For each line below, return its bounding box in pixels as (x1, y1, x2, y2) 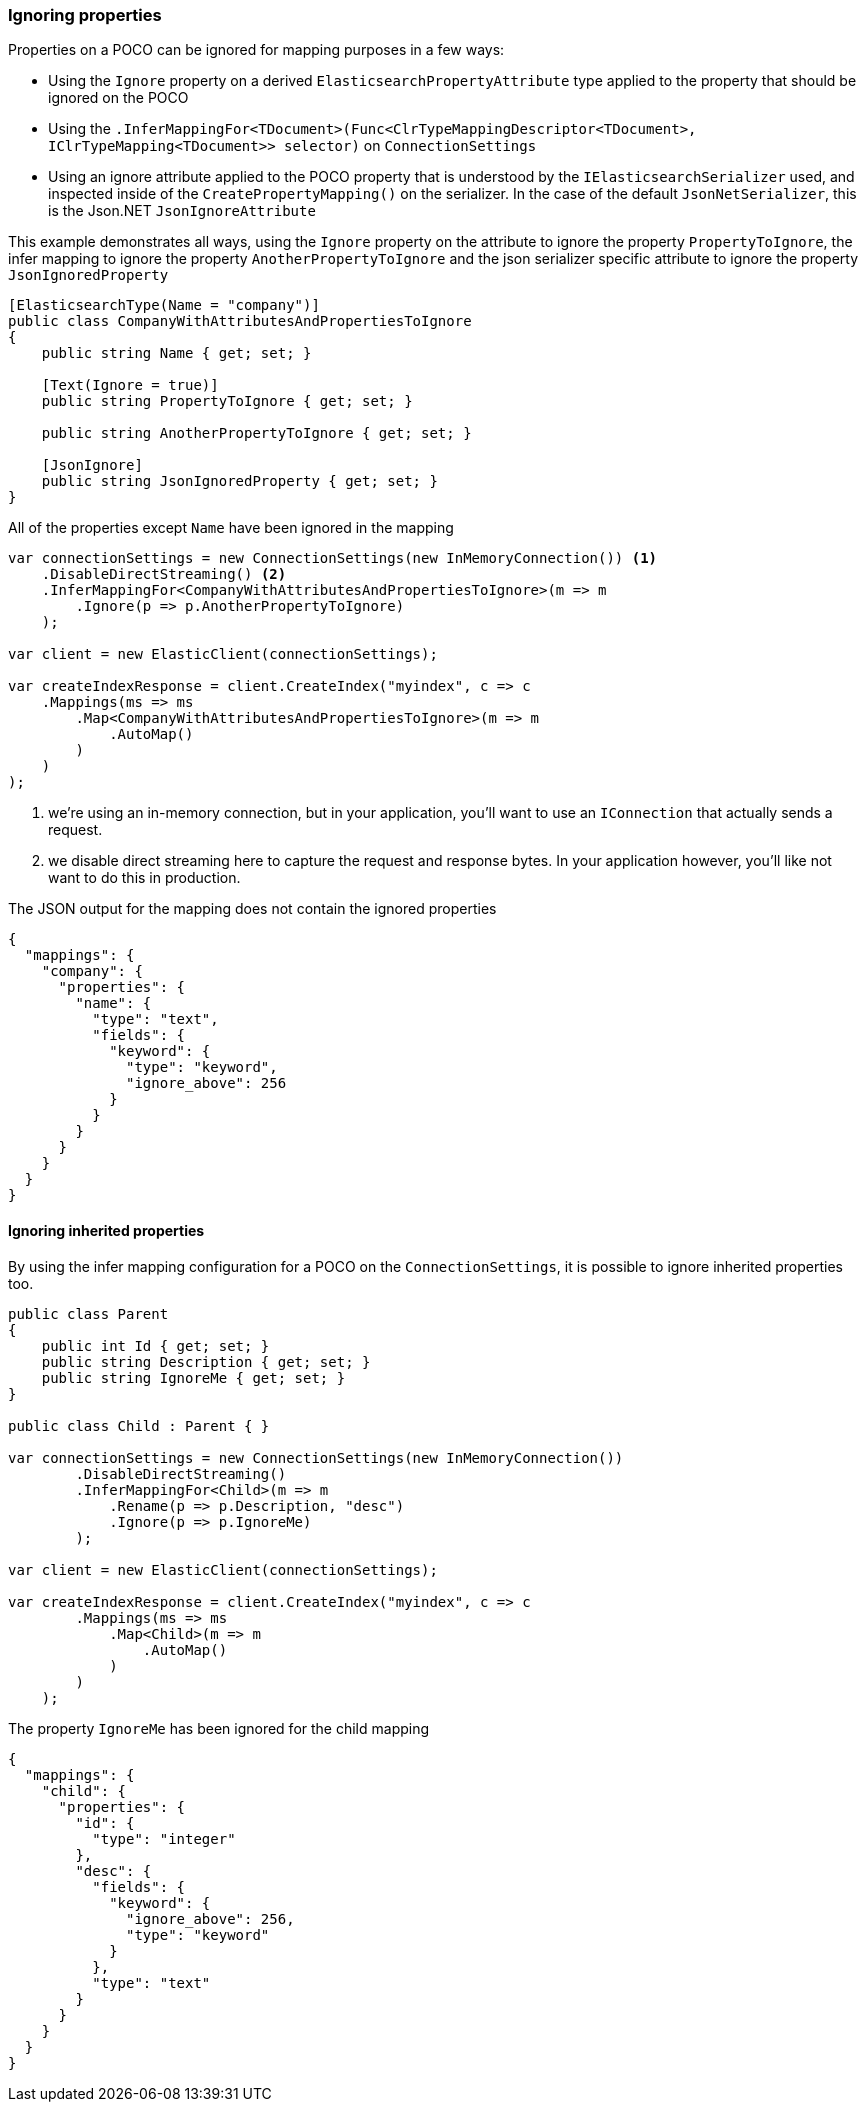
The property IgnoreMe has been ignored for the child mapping (8, 1719, 430, 1737)
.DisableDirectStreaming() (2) (41, 566, 287, 583)
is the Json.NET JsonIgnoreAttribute (48, 202, 316, 220)
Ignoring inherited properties (8, 1221, 205, 1239)
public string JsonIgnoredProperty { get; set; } (41, 473, 438, 490)
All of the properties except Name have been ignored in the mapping (8, 519, 454, 537)
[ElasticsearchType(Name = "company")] (8, 297, 320, 314)
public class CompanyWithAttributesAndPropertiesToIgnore (8, 313, 472, 330)
